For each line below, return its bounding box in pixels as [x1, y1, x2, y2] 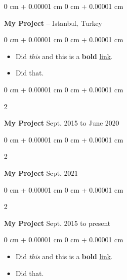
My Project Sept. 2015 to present [4, 217, 111, 228]
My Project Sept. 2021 [4, 167, 78, 178]
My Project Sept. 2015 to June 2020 [4, 118, 119, 128]
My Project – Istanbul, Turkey [4, 17, 102, 28]
